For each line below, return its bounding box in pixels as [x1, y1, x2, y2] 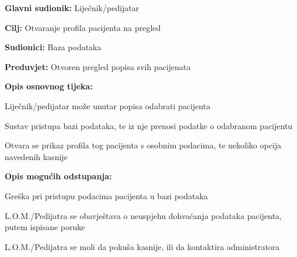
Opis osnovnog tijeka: [5, 80, 93, 92]
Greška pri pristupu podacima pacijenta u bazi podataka [5, 189, 208, 202]
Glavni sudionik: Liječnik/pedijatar [5, 2, 139, 13]
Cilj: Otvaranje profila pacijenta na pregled [5, 21, 161, 33]
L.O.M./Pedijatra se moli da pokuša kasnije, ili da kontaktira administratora [5, 240, 280, 252]
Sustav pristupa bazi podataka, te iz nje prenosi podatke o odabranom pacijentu [5, 119, 293, 131]
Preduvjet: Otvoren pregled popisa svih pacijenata [5, 60, 191, 72]
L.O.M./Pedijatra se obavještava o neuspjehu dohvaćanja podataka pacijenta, [5, 209, 282, 221]
